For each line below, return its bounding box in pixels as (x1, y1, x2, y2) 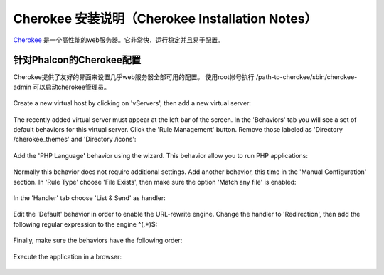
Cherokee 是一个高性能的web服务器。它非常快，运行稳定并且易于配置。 (13, 36, 224, 44)
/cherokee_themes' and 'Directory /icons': (13, 135, 137, 144)
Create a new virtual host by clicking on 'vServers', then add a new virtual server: (13, 99, 252, 108)
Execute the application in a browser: (13, 252, 122, 261)
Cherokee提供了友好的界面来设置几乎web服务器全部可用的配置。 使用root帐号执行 (13, 73, 255, 81)
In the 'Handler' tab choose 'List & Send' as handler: (13, 193, 166, 202)
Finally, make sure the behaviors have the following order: (13, 236, 183, 245)
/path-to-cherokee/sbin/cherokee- (256, 73, 358, 81)
